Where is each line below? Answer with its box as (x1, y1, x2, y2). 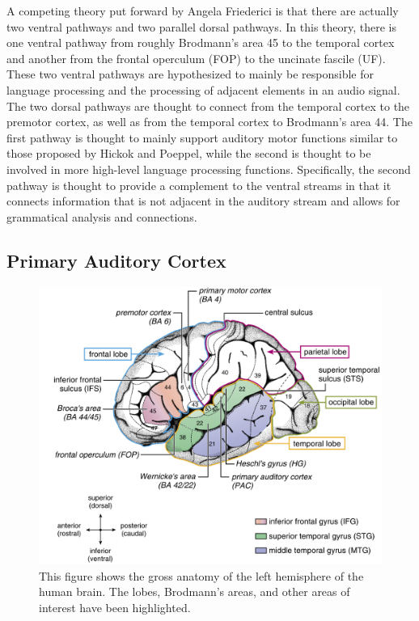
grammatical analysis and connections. (6, 208, 197, 225)
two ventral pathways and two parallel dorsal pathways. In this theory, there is (6, 18, 397, 35)
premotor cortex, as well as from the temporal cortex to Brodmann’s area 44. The (6, 113, 413, 130)
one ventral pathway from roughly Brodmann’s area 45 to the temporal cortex (6, 34, 395, 51)
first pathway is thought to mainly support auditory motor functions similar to (6, 129, 398, 146)
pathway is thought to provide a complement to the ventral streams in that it (6, 176, 391, 193)
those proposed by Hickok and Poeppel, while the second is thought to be (6, 145, 371, 162)
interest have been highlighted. (39, 598, 191, 615)
